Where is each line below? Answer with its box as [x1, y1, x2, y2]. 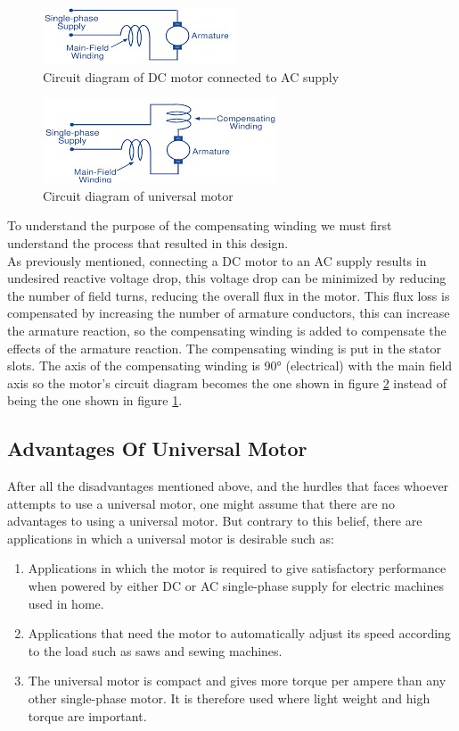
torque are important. [28, 706, 147, 725]
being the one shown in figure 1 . [7, 391, 183, 410]
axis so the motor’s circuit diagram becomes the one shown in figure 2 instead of [7, 373, 447, 392]
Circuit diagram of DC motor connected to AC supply [43, 67, 340, 86]
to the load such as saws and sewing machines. [28, 641, 283, 660]
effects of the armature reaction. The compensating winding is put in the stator [7, 338, 441, 357]
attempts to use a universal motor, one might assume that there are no [7, 494, 395, 512]
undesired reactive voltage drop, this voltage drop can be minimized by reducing [7, 269, 447, 287]
